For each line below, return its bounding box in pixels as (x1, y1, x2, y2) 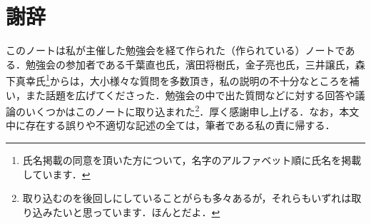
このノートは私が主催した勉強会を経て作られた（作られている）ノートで (6, 43, 345, 58)
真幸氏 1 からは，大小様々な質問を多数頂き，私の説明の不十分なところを (15, 71, 350, 88)
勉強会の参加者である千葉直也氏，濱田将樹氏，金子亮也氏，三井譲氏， (25, 56, 355, 71)
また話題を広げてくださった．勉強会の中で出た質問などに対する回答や (25, 87, 355, 102)
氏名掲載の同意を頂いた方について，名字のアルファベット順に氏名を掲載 (22, 153, 362, 167)
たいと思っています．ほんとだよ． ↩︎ (52, 204, 220, 219)
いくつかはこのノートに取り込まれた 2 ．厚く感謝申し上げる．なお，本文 (25, 102, 360, 118)
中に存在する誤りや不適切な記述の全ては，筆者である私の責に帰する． (6, 118, 335, 133)
